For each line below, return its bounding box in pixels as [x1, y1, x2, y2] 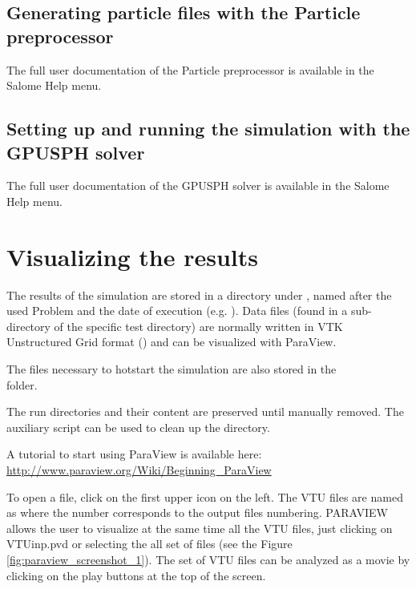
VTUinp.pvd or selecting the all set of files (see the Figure [6, 535, 293, 552]
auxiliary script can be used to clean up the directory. [6, 418, 270, 435]
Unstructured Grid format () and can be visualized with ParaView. [6, 333, 337, 350]
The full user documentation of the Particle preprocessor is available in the [6, 61, 374, 78]
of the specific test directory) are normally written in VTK [54, 317, 343, 334]
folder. [6, 376, 38, 393]
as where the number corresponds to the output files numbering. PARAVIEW [6, 504, 388, 521]
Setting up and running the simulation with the [6, 116, 410, 141]
